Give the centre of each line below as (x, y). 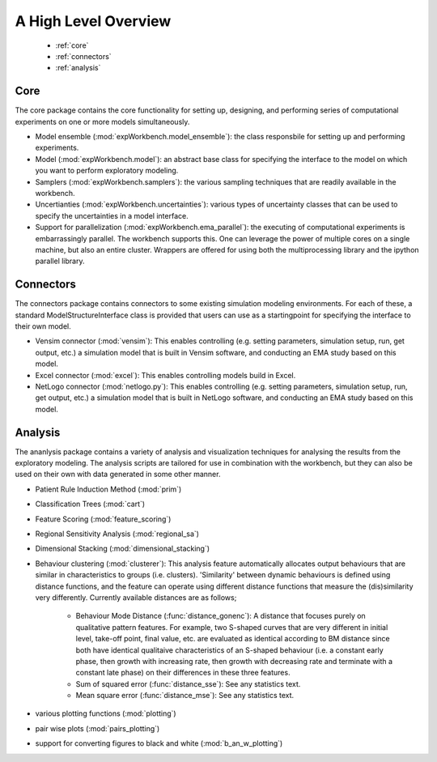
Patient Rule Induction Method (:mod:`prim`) (108, 489)
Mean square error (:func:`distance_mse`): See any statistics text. (185, 696)
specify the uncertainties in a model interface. (112, 215)
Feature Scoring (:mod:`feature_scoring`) (103, 519)
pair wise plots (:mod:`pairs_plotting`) (98, 728)
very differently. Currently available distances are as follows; (136, 597)
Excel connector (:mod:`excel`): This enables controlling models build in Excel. (165, 375)
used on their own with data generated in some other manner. (118, 475)
